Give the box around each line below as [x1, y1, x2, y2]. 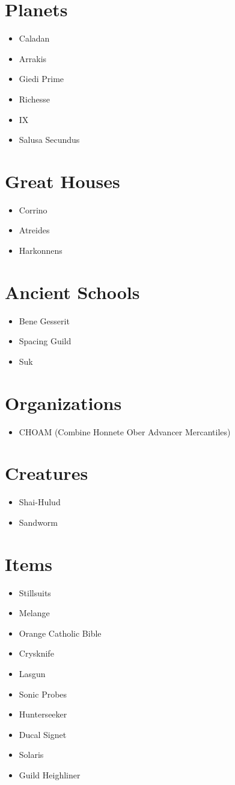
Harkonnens [19, 244, 63, 256]
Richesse [19, 92, 50, 105]
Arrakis [19, 52, 47, 65]
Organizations [5, 390, 122, 415]
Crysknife [19, 647, 54, 660]
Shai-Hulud [19, 496, 61, 508]
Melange [19, 607, 50, 619]
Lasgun [19, 667, 46, 680]
